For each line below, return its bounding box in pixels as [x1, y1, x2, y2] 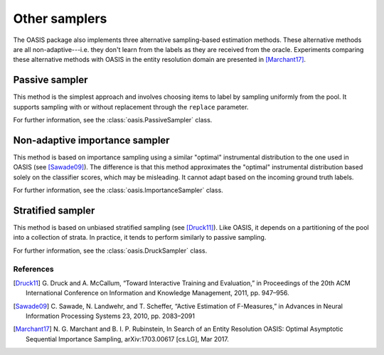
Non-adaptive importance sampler [13, 134, 170, 146]
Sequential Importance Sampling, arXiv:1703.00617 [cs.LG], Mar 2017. [26, 334, 229, 343]
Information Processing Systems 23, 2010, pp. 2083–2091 [26, 312, 196, 320]
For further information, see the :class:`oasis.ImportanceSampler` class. [13, 186, 223, 195]
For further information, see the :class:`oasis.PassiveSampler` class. [13, 116, 213, 124]
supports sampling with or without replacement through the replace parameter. [13, 102, 249, 111]
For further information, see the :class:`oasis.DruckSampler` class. [13, 246, 208, 255]
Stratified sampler [13, 204, 95, 216]
